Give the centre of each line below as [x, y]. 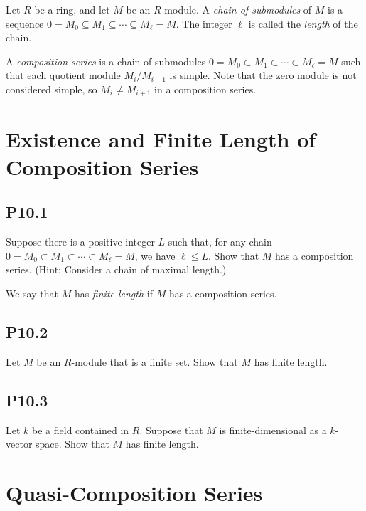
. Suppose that [171, 430]
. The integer [204, 23]
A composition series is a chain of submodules [106, 61]
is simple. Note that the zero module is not [263, 75]
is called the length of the [303, 23]
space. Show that [72, 444]
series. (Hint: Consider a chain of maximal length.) [116, 269]
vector [19, 444]
